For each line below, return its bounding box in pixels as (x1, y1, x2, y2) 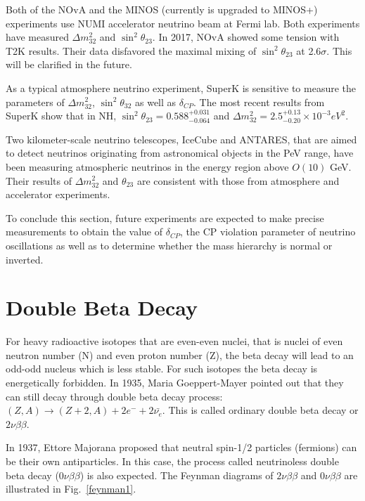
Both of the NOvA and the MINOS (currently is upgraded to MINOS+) (6, 2, 318, 16)
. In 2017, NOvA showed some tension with (152, 30, 340, 44)
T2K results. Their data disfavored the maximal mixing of (6, 43, 257, 58)
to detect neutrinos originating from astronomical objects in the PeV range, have (6, 145, 354, 160)
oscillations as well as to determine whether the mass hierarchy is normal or (6, 238, 333, 252)
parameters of (6, 94, 65, 109)
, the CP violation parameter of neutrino (179, 224, 356, 239)
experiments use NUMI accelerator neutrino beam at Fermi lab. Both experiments (6, 15, 360, 30)
